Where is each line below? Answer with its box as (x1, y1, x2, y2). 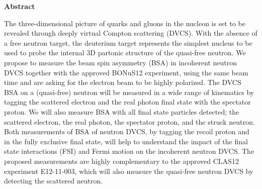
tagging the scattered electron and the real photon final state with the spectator (4, 97, 251, 107)
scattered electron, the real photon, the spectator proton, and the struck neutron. (4, 116, 255, 127)
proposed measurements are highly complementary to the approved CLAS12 (4, 155, 239, 166)
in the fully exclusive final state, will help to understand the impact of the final (4, 136, 248, 146)
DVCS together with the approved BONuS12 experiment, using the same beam (4, 67, 248, 77)
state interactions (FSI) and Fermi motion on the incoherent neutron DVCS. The (4, 146, 254, 156)
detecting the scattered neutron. (4, 175, 103, 186)
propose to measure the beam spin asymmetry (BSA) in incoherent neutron (4, 57, 237, 67)
